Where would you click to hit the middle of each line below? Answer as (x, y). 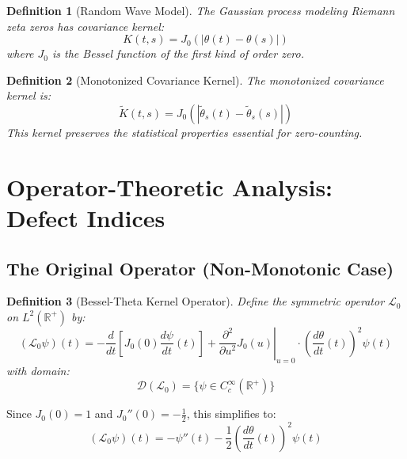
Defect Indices (86, 217)
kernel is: (29, 95)
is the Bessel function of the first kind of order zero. (178, 53)
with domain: (38, 370)
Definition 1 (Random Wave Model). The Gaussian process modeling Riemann (201, 10)
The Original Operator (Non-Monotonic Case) (200, 268)
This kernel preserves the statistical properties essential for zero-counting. (184, 132)
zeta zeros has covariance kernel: (86, 26)
